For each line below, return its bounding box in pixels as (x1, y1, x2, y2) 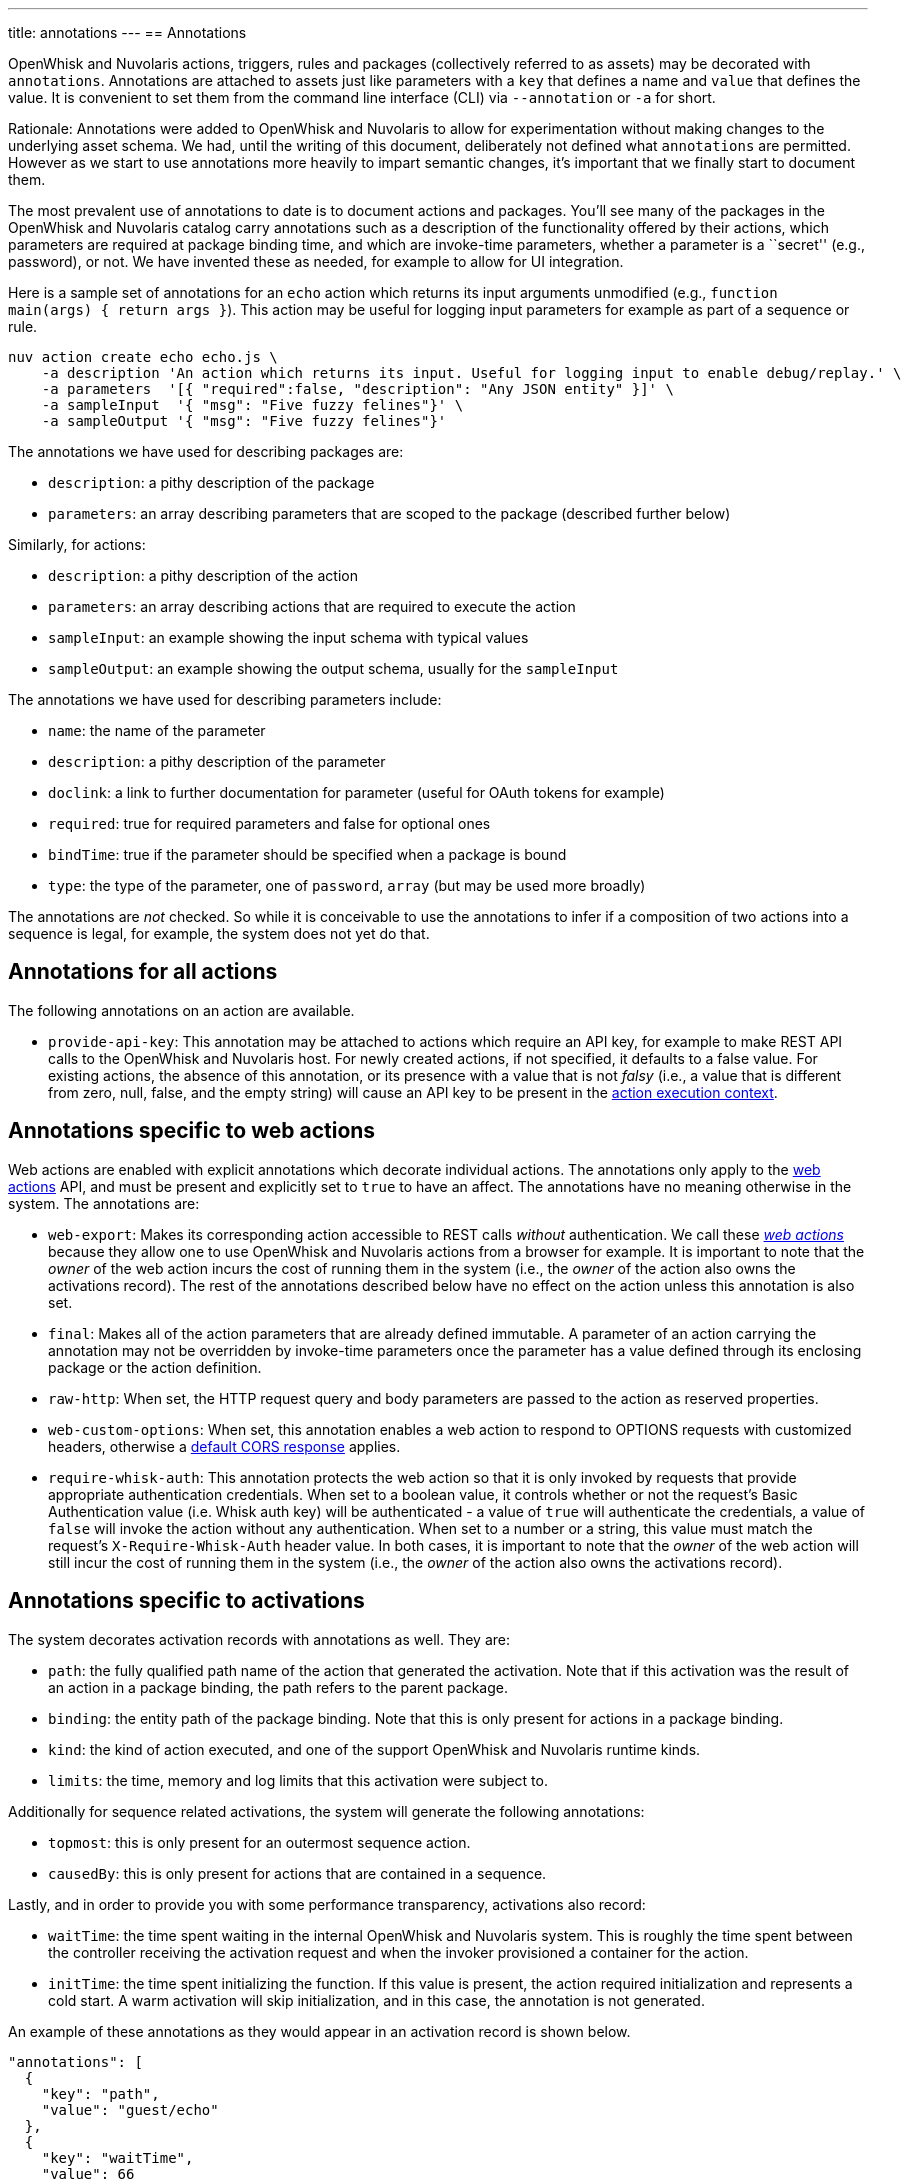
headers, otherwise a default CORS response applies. (48, 1437, 401, 1455)
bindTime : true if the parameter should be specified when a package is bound (48, 846, 567, 863)
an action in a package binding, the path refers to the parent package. (48, 1678, 508, 1696)
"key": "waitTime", (41, 2149, 194, 2166)
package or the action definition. (48, 1358, 262, 1376)
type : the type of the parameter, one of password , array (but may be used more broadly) (48, 877, 646, 894)
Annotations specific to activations (8, 1588, 365, 1614)
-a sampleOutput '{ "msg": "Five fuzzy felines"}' (41, 413, 447, 429)
